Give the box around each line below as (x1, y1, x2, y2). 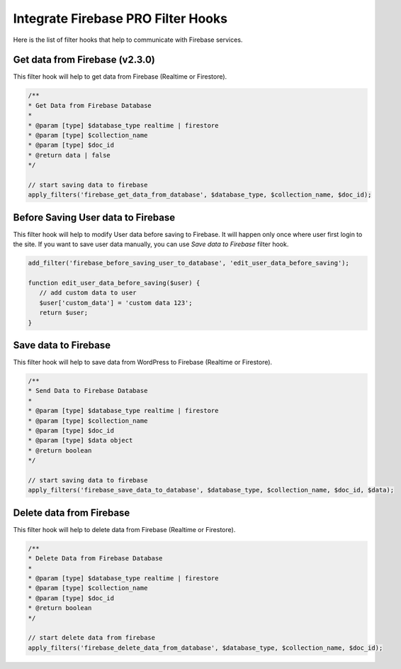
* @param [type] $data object (28, 436, 133, 445)
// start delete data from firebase (28, 634, 156, 642)
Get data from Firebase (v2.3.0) (13, 54, 156, 66)
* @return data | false (28, 151, 111, 159)
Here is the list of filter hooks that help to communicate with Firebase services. (13, 35, 243, 44)
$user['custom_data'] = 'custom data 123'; (39, 299, 193, 306)
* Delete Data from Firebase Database (28, 554, 163, 563)
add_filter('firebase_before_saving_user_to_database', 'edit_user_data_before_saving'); (28, 259, 350, 267)
